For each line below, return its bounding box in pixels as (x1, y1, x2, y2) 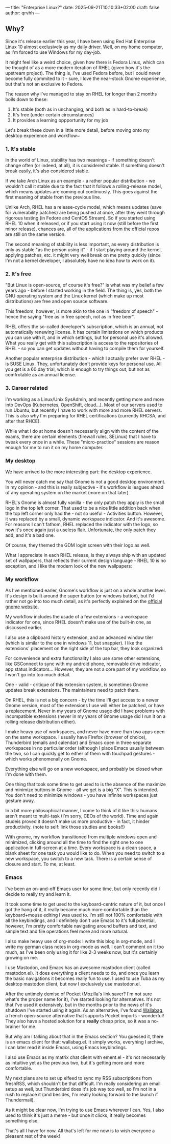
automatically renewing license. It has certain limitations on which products (5, 329, 163, 335)
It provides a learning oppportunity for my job (12, 117, 109, 123)
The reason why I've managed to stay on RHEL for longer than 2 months (5, 91, 157, 97)
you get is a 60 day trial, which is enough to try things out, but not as (5, 366, 150, 372)
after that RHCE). (5, 418, 41, 424)
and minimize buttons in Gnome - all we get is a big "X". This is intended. (5, 787, 158, 793)
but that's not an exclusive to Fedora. (5, 81, 83, 87)
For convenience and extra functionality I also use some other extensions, (5, 655, 161, 661)
